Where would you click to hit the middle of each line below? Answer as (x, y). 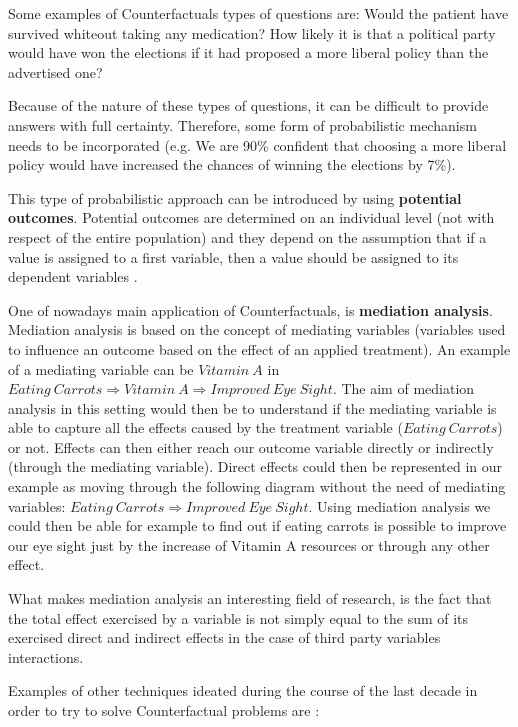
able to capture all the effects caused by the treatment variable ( (205, 427)
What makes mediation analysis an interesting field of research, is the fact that (250, 598)
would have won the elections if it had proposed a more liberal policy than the (248, 52)
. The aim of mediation (403, 388)
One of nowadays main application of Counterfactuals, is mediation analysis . (250, 309)
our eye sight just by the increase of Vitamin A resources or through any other (249, 544)
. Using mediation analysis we (399, 505)
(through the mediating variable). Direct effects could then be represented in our (255, 466)
